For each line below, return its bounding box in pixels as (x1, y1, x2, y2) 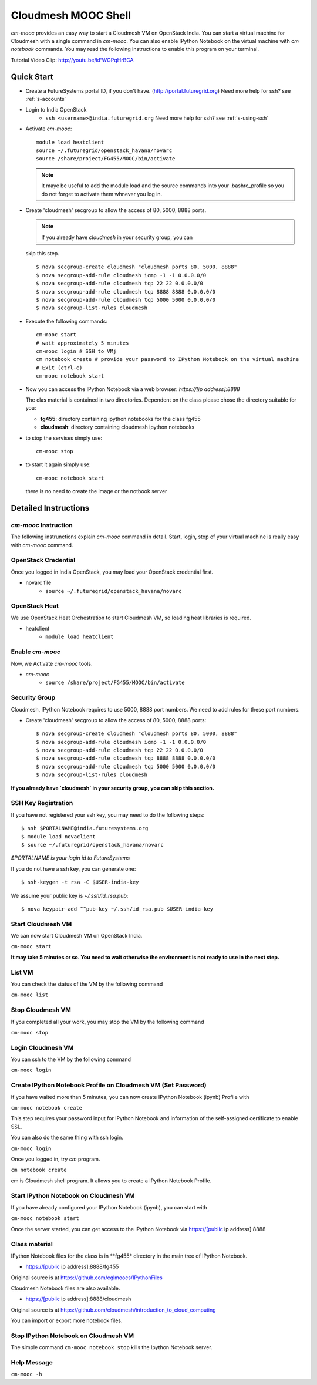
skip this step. (25, 250, 60, 257)
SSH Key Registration (11, 799, 73, 807)
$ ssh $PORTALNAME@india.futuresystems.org (21, 825, 149, 832)
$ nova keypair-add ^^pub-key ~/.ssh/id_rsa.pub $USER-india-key (21, 905, 214, 912)
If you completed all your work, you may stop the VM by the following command (11, 1018, 205, 1025)
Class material (11, 1240, 53, 1248)
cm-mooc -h (11, 1371, 42, 1378)
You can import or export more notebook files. (11, 1317, 123, 1324)
